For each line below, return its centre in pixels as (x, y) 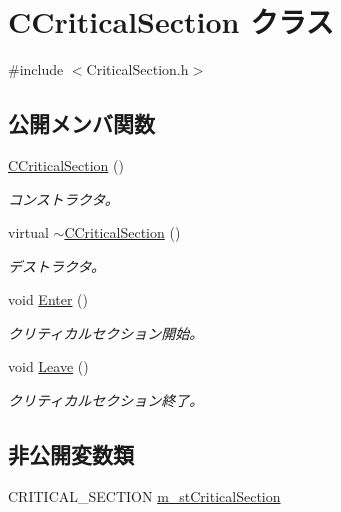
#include (36, 69)
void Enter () (48, 299)
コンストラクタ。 (63, 198)
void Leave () (48, 366)
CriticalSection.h (137, 69)
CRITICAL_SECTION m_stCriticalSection (144, 495)
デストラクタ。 (57, 265)
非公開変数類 (71, 454)
